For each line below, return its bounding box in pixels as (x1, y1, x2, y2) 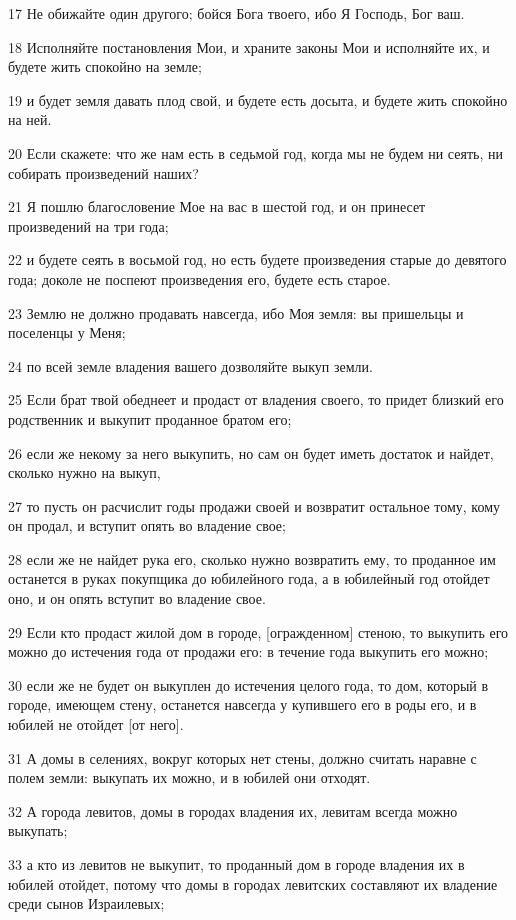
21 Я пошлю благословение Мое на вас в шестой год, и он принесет (8, 196, 426, 217)
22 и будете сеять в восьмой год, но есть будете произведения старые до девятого (8, 249, 507, 270)
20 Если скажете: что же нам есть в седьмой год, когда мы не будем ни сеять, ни (8, 142, 503, 163)
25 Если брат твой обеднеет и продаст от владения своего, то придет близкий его (8, 389, 504, 410)
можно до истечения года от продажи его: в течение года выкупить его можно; (8, 641, 489, 662)
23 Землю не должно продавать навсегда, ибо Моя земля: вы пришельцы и (8, 302, 464, 323)
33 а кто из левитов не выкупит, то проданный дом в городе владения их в (8, 854, 465, 874)
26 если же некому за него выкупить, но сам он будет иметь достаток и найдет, (8, 442, 494, 463)
